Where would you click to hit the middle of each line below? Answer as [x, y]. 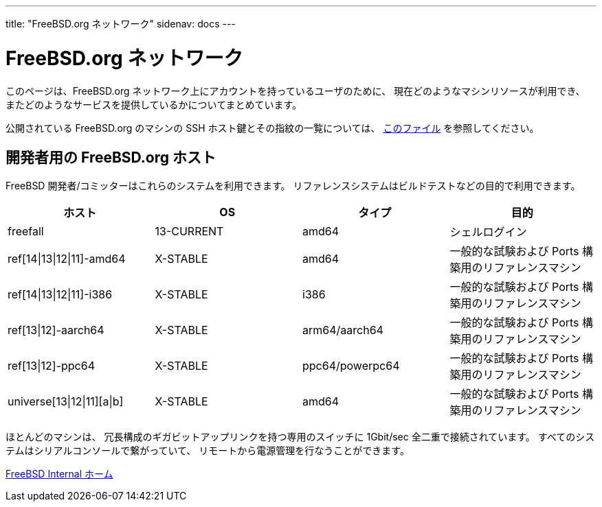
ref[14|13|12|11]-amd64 [67, 259]
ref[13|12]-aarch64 [56, 330]
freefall [26, 232]
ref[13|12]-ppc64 [52, 366]
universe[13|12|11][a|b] [66, 402]
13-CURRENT [189, 232]
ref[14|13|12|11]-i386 [60, 295]
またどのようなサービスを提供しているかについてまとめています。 [154, 104]
